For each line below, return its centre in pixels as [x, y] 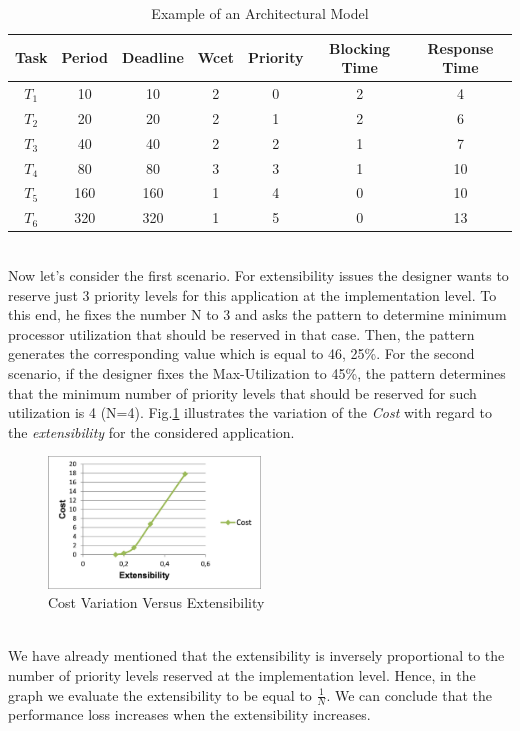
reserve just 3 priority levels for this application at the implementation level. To [252, 294]
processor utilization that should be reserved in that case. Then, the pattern [241, 333]
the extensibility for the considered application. [151, 431]
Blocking [360, 47]
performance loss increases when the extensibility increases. [189, 714]
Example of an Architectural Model [260, 13]
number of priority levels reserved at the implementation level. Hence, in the [242, 674]
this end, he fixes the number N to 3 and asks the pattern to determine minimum [257, 314]
